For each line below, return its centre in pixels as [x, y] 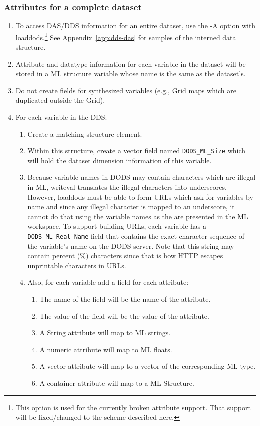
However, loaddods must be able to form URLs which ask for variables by [140, 196]
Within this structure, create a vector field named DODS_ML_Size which [137, 150]
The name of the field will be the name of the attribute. [125, 299]
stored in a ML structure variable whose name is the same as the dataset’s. [131, 73]
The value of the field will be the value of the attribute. [124, 316]
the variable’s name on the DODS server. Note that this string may [131, 246]
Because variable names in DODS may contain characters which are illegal [142, 177]
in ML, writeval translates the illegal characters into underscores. [127, 187]
